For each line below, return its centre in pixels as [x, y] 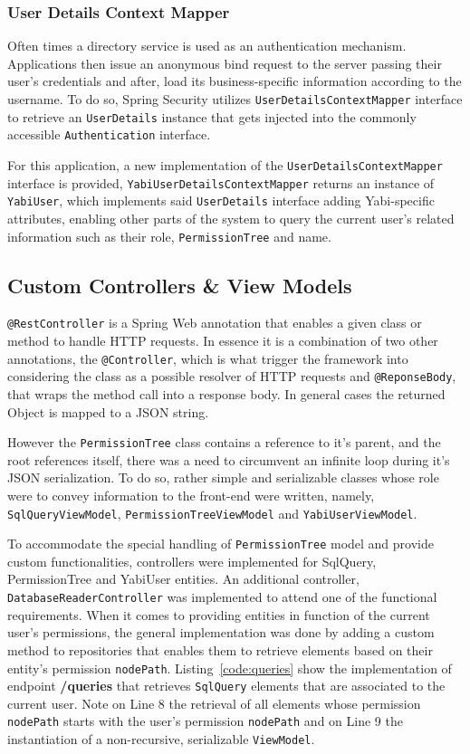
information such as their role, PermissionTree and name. [169, 236]
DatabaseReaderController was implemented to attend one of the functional [222, 597]
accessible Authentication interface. [109, 134]
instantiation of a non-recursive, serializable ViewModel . [161, 739]
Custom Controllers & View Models [180, 285]
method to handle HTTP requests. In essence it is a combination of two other [223, 341]
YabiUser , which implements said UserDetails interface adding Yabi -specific [221, 200]
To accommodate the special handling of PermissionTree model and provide [221, 544]
